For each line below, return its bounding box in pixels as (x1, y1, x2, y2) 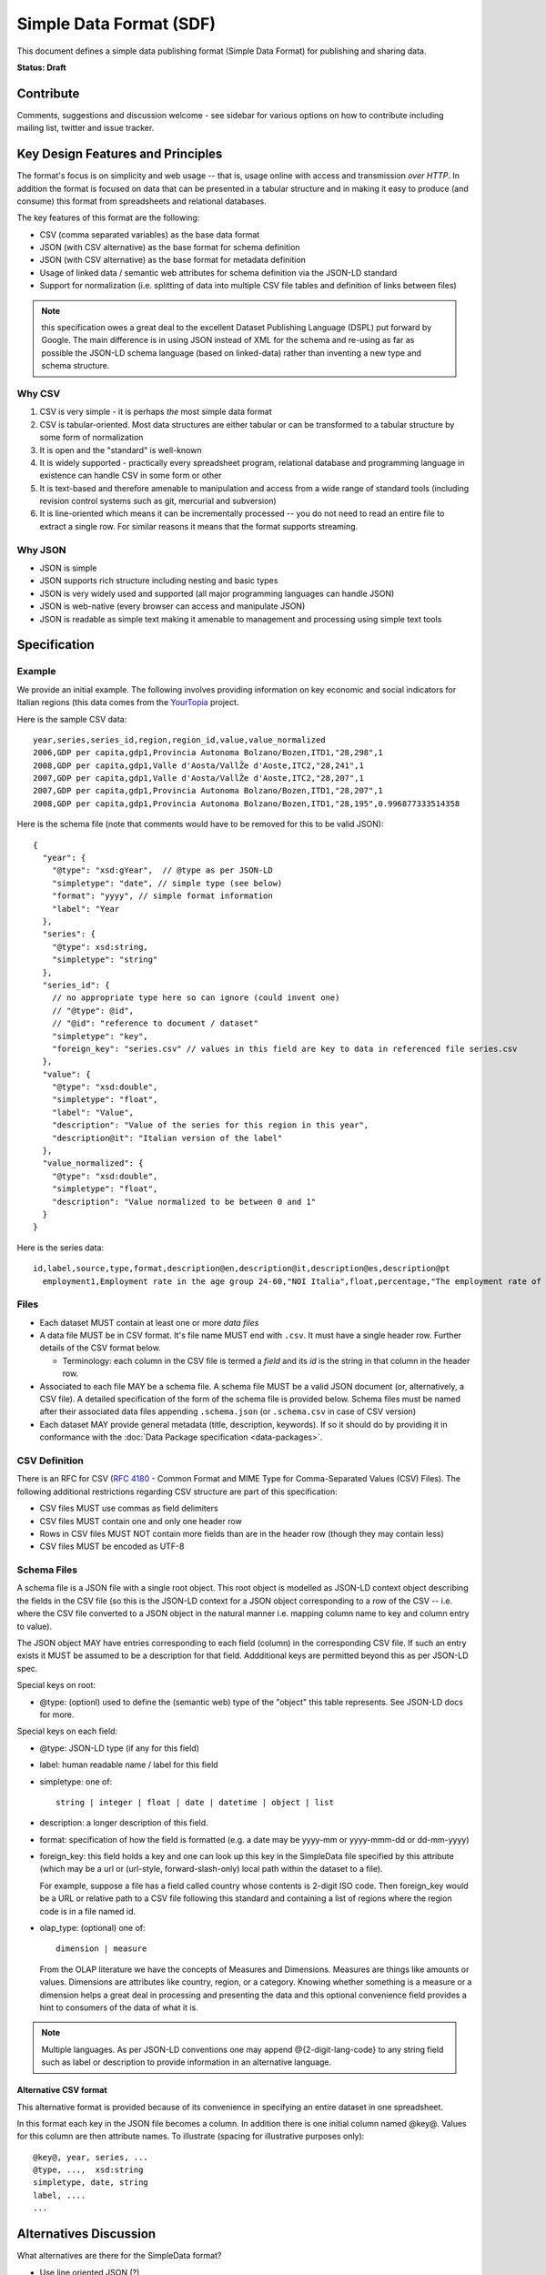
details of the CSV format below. (39, 1342, 161, 1353)
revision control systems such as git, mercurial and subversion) (39, 496, 277, 507)
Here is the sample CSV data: (16, 713, 127, 724)
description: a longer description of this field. (39, 1817, 208, 1828)
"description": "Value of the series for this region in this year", (51, 1120, 369, 1130)
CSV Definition (16, 1454, 84, 1467)
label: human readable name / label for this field (39, 1759, 218, 1770)
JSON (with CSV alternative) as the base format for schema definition (39, 242, 300, 253)
